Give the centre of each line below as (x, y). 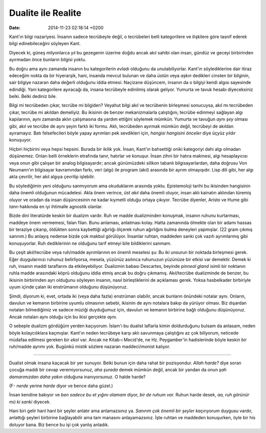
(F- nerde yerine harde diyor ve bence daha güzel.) (61, 386)
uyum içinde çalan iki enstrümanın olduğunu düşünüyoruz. (68, 287)
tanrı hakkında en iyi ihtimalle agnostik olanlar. (56, 206)
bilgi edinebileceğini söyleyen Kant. (45, 43)
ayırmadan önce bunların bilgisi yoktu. (48, 60)
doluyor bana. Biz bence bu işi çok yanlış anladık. (59, 425)
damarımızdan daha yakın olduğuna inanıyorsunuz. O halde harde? (77, 377)
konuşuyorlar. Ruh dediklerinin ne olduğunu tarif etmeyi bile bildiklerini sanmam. (90, 243)
